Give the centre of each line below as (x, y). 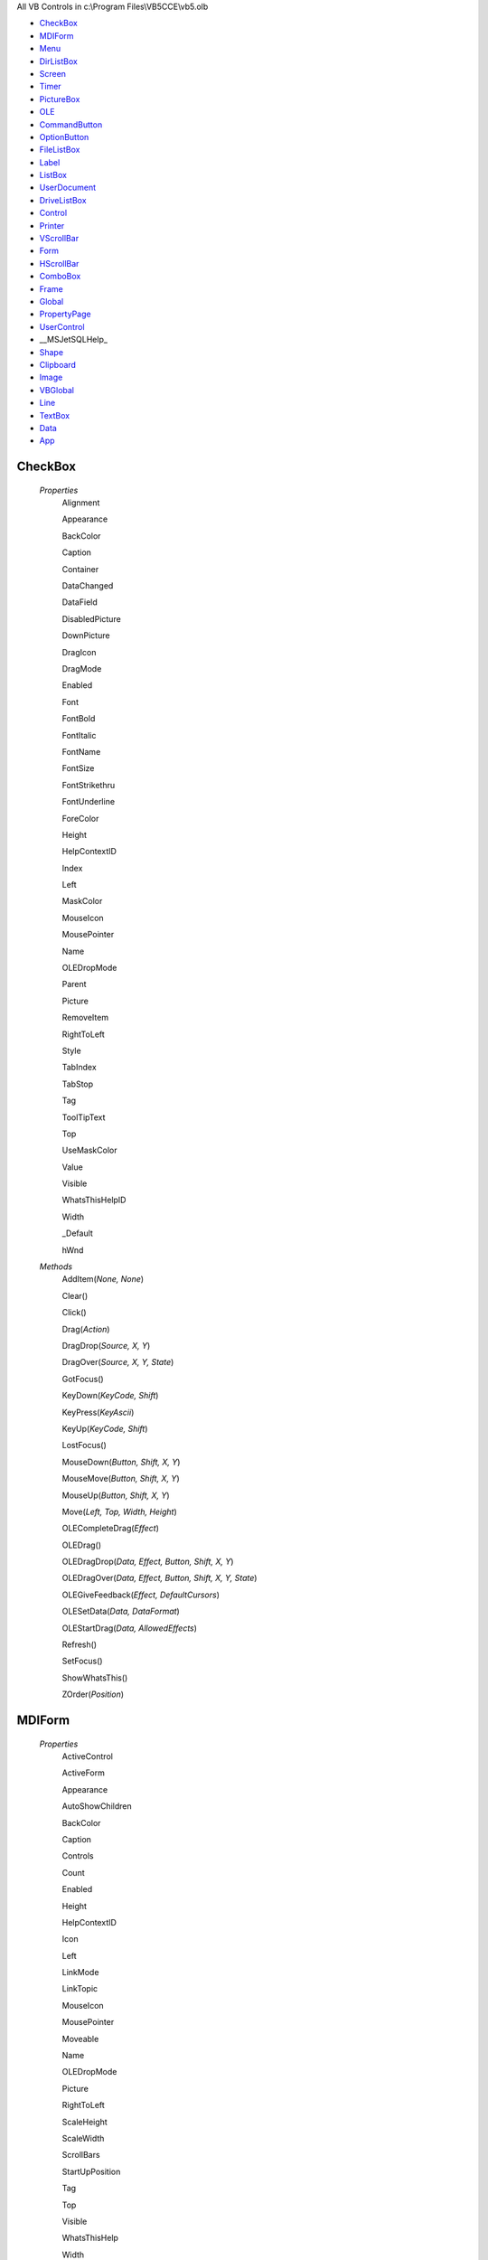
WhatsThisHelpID (94, 1200)
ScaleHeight (84, 2122)
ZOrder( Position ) (93, 1694)
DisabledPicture (91, 618)
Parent (74, 984)
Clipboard (58, 364)
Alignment (81, 503)
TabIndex (79, 1068)
